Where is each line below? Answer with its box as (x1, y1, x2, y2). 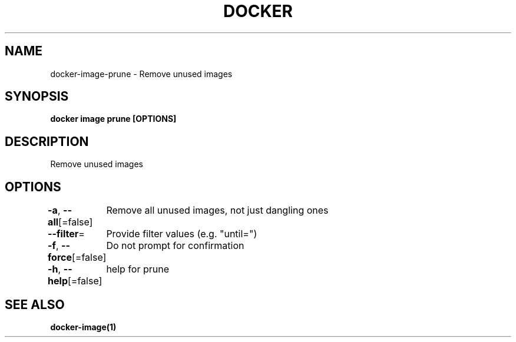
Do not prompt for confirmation (106, 240, 244, 252)
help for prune (106, 263, 169, 275)
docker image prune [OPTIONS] (50, 114, 177, 124)
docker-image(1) (50, 321, 117, 332)
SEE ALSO (5, 297, 65, 312)
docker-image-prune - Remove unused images (50, 68, 233, 79)
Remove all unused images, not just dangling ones (106, 204, 329, 217)
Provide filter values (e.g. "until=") (106, 228, 257, 240)
